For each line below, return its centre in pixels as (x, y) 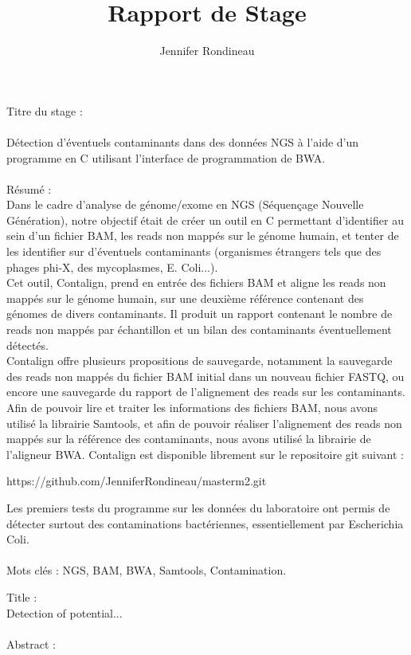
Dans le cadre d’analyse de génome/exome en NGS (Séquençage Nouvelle (185, 204)
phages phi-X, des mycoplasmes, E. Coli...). (112, 267)
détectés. (27, 345)
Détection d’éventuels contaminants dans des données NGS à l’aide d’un (183, 141)
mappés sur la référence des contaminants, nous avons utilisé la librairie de (189, 439)
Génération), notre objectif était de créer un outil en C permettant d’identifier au (205, 220)
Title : (22, 596)
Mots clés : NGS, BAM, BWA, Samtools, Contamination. (147, 570)
